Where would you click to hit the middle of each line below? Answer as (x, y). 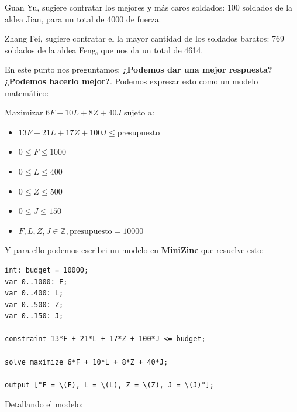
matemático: (27, 92)
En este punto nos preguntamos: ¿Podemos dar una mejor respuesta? (139, 69)
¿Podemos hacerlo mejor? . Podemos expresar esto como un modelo (132, 81)
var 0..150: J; (34, 316)
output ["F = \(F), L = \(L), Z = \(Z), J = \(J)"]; (109, 385)
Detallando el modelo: (44, 404)
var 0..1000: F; (36, 282)
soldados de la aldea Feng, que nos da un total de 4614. (104, 50)
